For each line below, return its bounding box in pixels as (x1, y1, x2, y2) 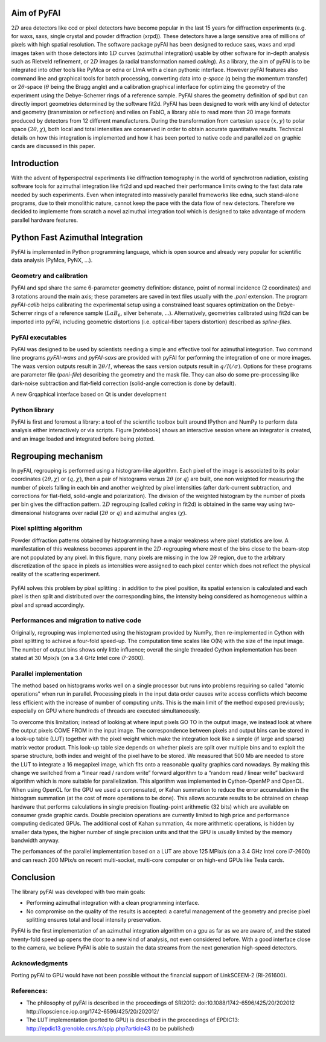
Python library (11, 406, 54, 414)
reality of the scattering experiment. (11, 571, 101, 578)
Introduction (11, 158, 59, 169)
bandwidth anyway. (11, 837, 60, 844)
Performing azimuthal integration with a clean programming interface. (26, 899, 200, 907)
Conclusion (11, 872, 56, 882)
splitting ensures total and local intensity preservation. (26, 916, 161, 923)
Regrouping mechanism (11, 451, 103, 461)
